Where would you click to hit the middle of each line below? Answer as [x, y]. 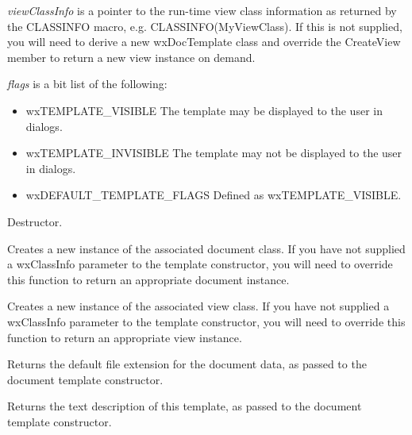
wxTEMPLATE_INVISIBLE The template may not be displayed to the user [214, 153]
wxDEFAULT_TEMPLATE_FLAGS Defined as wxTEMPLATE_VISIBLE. [214, 195]
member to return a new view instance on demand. [131, 57]
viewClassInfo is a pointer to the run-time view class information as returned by [202, 10]
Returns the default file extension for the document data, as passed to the [187, 364]
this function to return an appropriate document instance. [148, 279]
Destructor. [35, 221]
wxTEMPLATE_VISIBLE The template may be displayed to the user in [204, 110]
